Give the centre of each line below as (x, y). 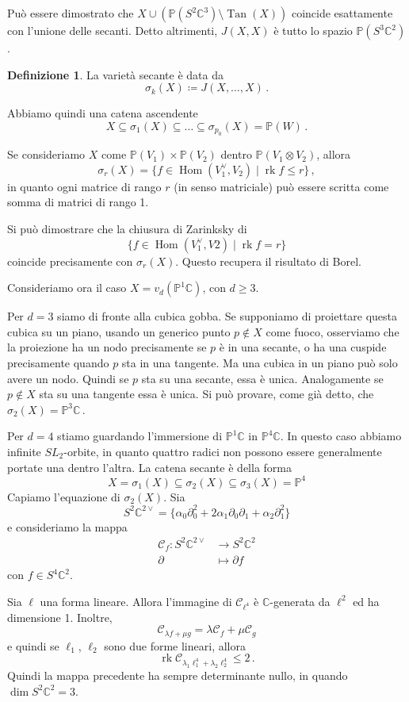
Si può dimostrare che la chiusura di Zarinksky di (127, 228)
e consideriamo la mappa (67, 526)
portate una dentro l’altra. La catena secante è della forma (149, 467)
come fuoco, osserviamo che (333, 331)
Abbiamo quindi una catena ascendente (103, 113)
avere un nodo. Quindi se (68, 378)
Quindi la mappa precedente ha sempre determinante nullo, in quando (178, 675)
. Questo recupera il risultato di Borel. (268, 261)
